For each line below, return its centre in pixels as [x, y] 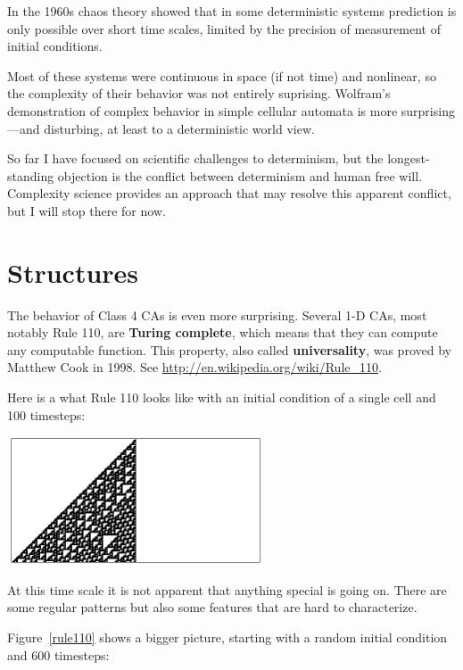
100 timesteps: [46, 414]
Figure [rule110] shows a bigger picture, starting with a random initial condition [227, 637]
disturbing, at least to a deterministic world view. [179, 128]
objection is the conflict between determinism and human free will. [240, 175]
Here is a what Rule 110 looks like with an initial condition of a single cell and [222, 397]
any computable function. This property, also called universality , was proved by [229, 349]
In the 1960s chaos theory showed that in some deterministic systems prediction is [232, 11]
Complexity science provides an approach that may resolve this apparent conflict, [229, 193]
